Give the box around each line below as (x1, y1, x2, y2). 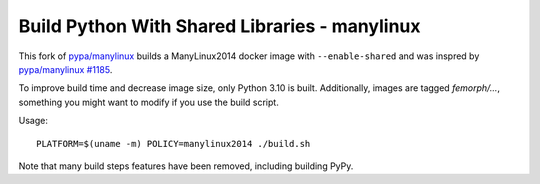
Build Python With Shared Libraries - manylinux (18, 15, 421, 37)
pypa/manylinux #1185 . (18, 63, 113, 75)
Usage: (18, 115, 49, 127)
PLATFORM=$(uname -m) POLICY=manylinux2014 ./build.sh (36, 138, 311, 149)
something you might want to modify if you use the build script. (18, 96, 279, 108)
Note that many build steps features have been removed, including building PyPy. (18, 160, 354, 172)
